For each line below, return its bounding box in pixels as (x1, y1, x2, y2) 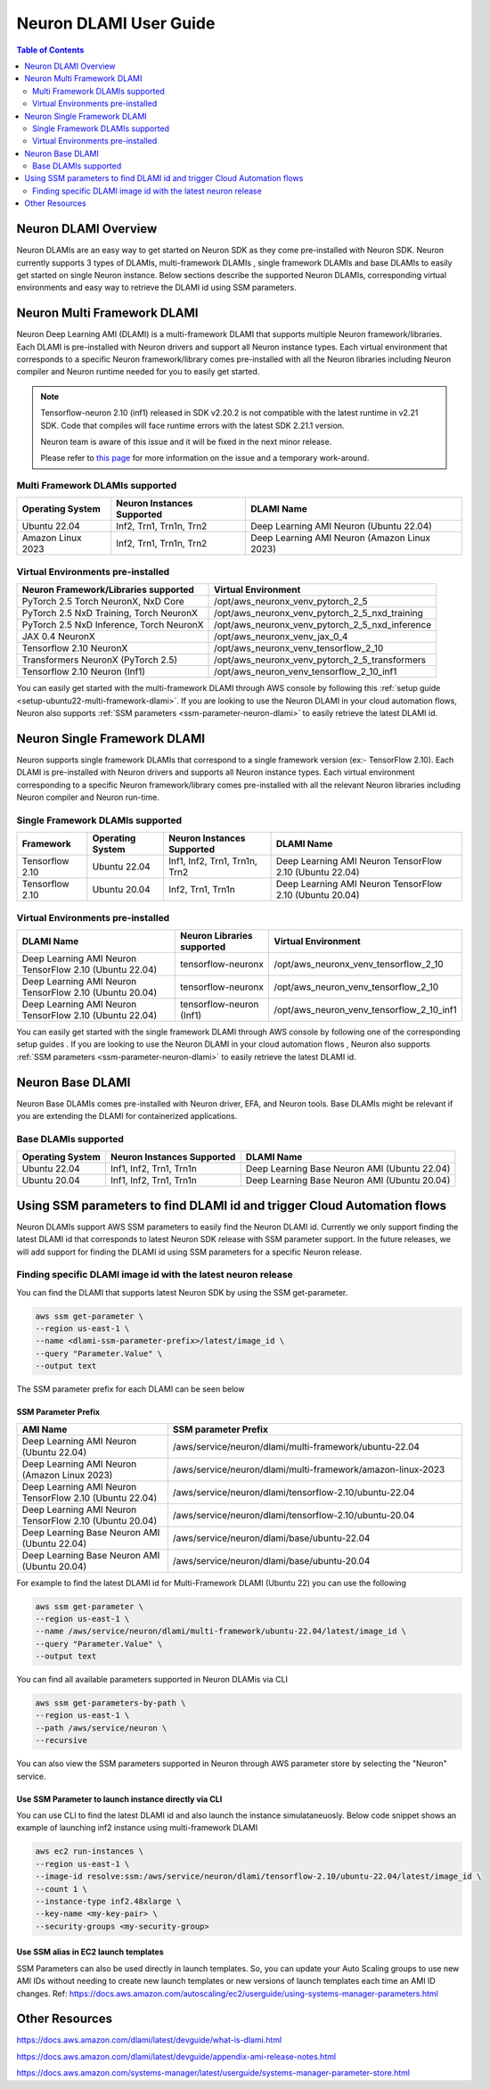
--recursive (35, 1735, 88, 1746)
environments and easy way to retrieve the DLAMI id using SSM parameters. (16, 282, 298, 293)
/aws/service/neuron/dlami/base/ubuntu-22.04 (172, 1532, 371, 1544)
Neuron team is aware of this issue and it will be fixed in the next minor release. (40, 436, 332, 447)
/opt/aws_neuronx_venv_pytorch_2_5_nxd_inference (214, 619, 432, 631)
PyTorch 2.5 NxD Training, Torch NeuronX (21, 607, 199, 620)
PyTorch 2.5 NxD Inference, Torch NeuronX (21, 619, 204, 631)
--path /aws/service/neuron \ (35, 1723, 167, 1733)
